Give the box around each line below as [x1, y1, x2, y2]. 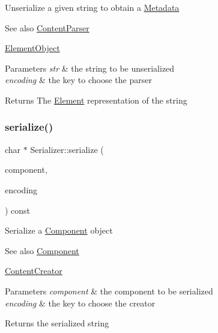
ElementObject [5, 42, 60, 54]
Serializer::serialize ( [30, 143, 104, 155]
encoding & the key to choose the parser [5, 73, 152, 86]
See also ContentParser [5, 21, 89, 34]
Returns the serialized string [5, 317, 109, 329]
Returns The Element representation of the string [5, 93, 187, 106]
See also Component [5, 244, 79, 257]
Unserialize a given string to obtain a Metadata [5, 1, 180, 13]
